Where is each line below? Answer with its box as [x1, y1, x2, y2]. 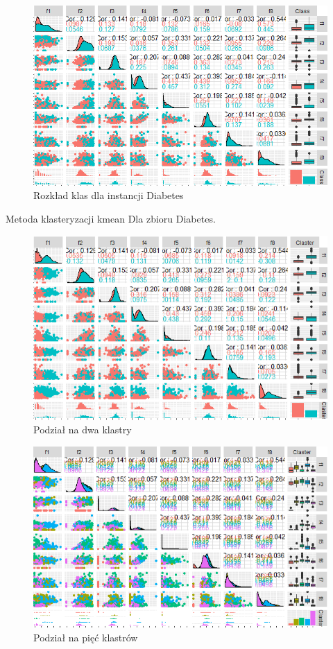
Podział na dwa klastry [33, 422, 132, 437]
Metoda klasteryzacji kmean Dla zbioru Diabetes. [6, 211, 216, 226]
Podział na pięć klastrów [33, 630, 138, 645]
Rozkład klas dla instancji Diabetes [33, 188, 184, 202]
